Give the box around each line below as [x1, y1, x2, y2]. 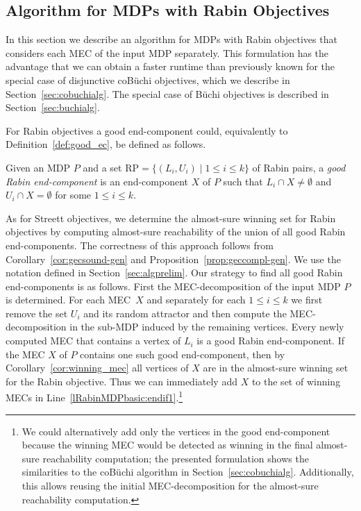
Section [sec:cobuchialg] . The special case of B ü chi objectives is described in [6, 86, 329, 101]
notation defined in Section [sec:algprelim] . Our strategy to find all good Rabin [6, 265, 343, 280]
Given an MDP [6, 160, 71, 174]
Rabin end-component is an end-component [6, 174, 189, 188]
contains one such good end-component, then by [80, 346, 285, 361]
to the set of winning [251, 374, 341, 388]
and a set [83, 160, 122, 174]
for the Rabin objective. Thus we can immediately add [6, 374, 237, 388]
